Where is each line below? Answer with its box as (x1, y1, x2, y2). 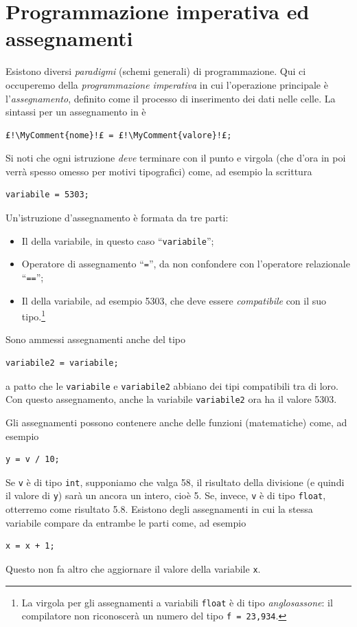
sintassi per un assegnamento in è (5, 104, 146, 119)
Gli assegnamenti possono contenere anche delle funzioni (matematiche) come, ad (5, 415, 347, 429)
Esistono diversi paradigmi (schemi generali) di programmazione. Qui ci (5, 64, 306, 78)
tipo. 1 (21, 307, 46, 323)
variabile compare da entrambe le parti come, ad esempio (5, 515, 246, 529)
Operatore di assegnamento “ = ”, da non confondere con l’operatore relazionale (21, 256, 350, 271)
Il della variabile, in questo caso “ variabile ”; (21, 233, 214, 247)
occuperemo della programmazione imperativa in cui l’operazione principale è (5, 77, 328, 91)
